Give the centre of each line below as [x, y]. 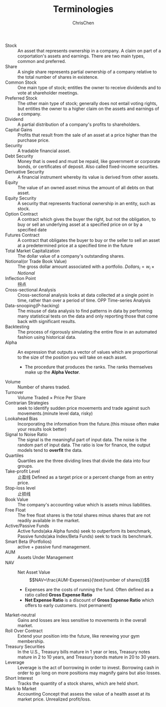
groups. [26, 466]
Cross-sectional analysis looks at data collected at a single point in [85, 295]
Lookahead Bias [22, 418]
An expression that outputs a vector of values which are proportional [87, 352]
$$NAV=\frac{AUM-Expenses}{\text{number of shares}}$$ [89, 580]
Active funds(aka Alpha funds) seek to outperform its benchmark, [85, 531]
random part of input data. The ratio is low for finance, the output [84, 445]
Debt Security [19, 156]
